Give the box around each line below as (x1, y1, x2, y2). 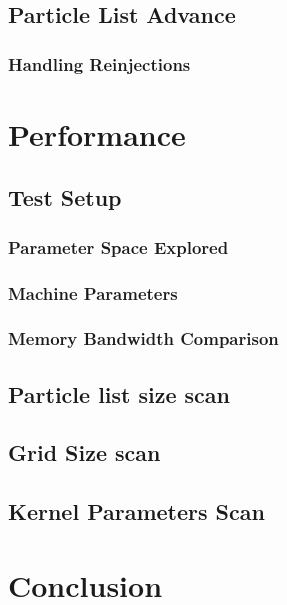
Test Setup (8, 182, 122, 213)
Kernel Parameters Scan (8, 496, 265, 527)
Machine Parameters (8, 280, 178, 305)
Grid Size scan (8, 437, 161, 468)
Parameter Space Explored (8, 234, 229, 259)
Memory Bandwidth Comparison (8, 326, 279, 351)
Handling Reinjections (8, 51, 191, 76)
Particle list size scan (8, 378, 231, 409)
